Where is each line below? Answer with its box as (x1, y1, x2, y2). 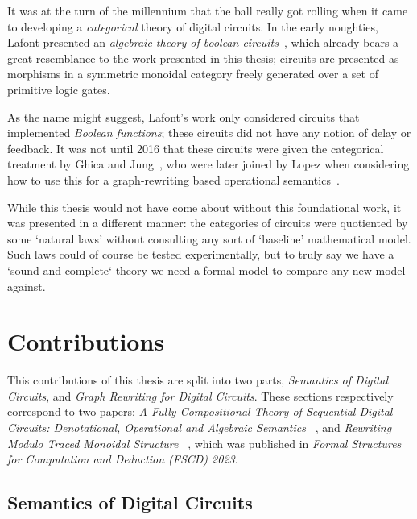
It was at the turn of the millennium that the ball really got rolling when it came (7, 2, 408, 19)
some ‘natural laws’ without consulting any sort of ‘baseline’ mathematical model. (7, 230, 411, 247)
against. (7, 277, 46, 294)
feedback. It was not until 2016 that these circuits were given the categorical (7, 139, 384, 156)
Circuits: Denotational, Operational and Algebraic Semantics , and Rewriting (7, 419, 392, 435)
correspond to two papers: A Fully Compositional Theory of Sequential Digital (7, 403, 393, 420)
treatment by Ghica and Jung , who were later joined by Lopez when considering (7, 156, 410, 172)
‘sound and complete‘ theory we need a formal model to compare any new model (7, 261, 406, 278)
